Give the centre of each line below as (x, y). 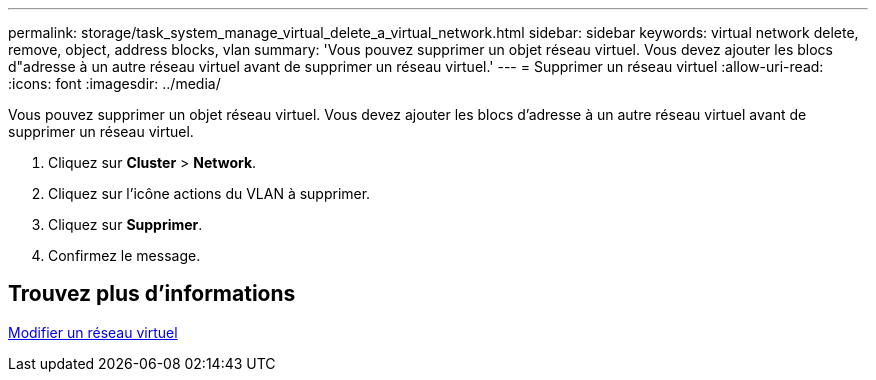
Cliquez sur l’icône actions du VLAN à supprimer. (209, 193)
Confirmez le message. (124, 255)
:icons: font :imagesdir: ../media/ (114, 83)
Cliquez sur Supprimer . (125, 224)
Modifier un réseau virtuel (93, 332)
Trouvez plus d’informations (152, 294)
